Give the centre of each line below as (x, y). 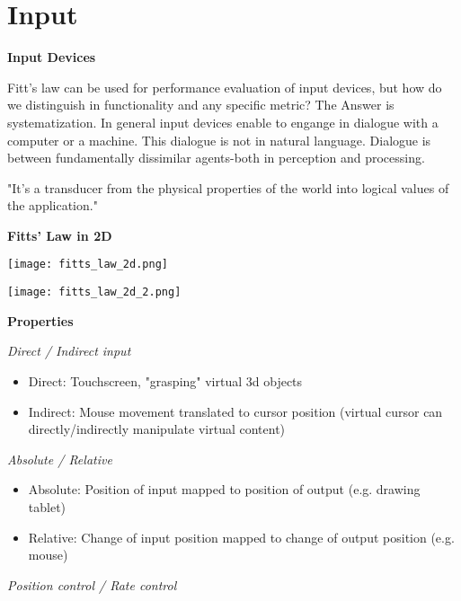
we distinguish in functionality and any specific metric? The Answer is (201, 105)
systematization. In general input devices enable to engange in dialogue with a (223, 122)
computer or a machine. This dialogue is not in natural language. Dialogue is (219, 140)
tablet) (47, 506)
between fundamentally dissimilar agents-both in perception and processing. (216, 158)
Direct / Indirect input (69, 351)
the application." (53, 205)
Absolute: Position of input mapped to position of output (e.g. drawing (224, 489)
